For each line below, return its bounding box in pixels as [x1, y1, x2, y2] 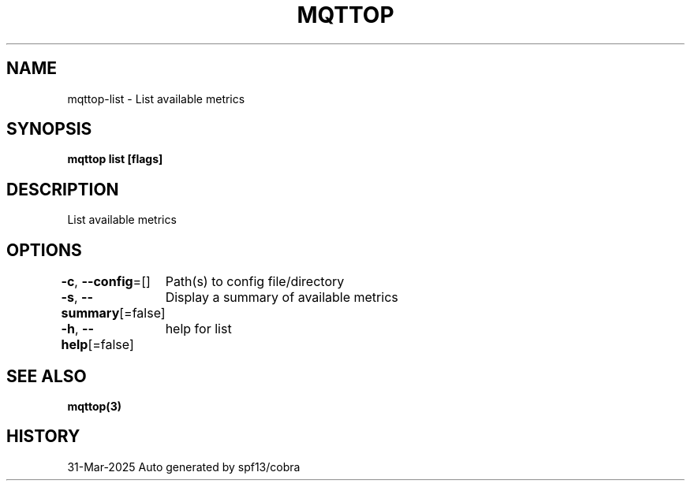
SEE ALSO [6, 366, 87, 386]
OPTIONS [6, 240, 82, 260]
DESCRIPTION [6, 179, 119, 199]
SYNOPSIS [6, 119, 92, 139]
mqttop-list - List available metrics [67, 91, 245, 106]
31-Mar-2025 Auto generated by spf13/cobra [67, 459, 301, 474]
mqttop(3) [67, 399, 121, 413]
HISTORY [6, 426, 80, 447]
